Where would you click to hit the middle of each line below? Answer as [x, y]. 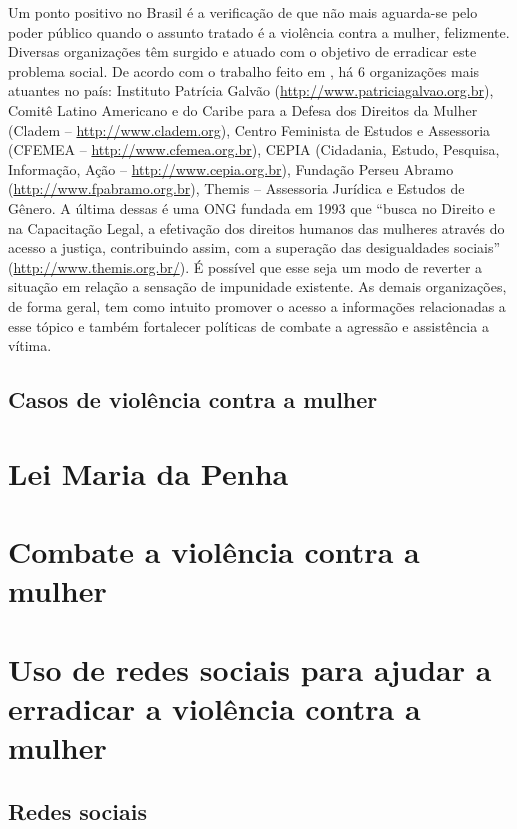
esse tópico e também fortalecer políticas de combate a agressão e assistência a [248, 325]
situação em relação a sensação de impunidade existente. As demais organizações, [257, 286]
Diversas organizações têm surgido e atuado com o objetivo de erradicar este [242, 51]
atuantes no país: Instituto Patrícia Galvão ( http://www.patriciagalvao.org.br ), [251, 90]
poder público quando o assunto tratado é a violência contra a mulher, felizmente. [259, 31]
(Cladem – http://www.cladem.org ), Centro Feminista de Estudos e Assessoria [249, 129]
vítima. [30, 345]
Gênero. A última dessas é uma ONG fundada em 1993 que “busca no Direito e [251, 207]
